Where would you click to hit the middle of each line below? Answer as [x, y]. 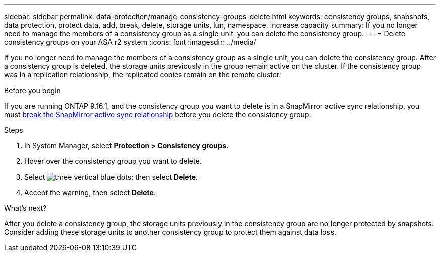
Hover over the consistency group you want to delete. [113, 161]
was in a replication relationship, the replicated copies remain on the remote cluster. [143, 75]
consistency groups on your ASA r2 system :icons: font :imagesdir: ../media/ [130, 42]
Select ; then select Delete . [111, 177]
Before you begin [32, 90]
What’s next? [25, 208]
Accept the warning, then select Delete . [90, 192]
